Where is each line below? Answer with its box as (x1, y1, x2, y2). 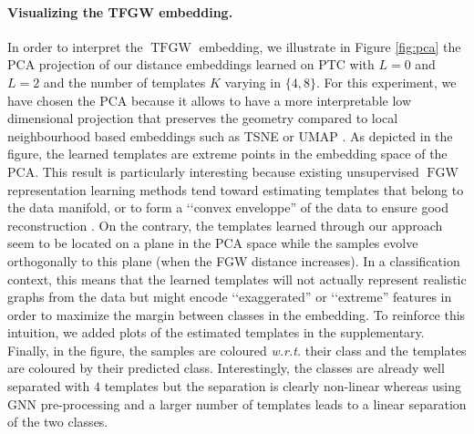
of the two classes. (7, 412, 108, 431)
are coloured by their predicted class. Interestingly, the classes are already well (7, 358, 445, 377)
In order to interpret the (7, 36, 143, 56)
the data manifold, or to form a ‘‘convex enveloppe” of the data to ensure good (7, 198, 448, 217)
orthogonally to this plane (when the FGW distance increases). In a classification (7, 251, 460, 270)
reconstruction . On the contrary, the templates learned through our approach (7, 215, 443, 234)
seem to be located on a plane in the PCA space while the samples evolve (7, 233, 418, 253)
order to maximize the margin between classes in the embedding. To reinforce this (7, 305, 466, 324)
